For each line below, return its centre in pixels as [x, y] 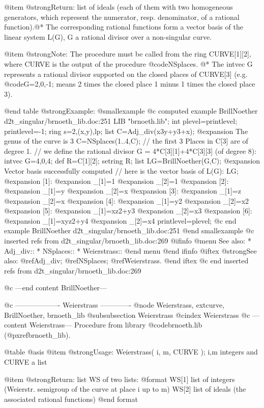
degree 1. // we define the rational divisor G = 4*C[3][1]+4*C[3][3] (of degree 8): [130, 151]
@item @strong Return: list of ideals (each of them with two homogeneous [119, 7]
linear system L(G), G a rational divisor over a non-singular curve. [108, 36]
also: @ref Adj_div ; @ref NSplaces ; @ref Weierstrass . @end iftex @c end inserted [126, 261]
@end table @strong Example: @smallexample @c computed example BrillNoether [131, 111]
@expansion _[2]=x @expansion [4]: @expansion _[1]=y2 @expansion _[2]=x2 [127, 200]
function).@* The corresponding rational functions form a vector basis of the [124, 27]
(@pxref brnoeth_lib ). [37, 334]
